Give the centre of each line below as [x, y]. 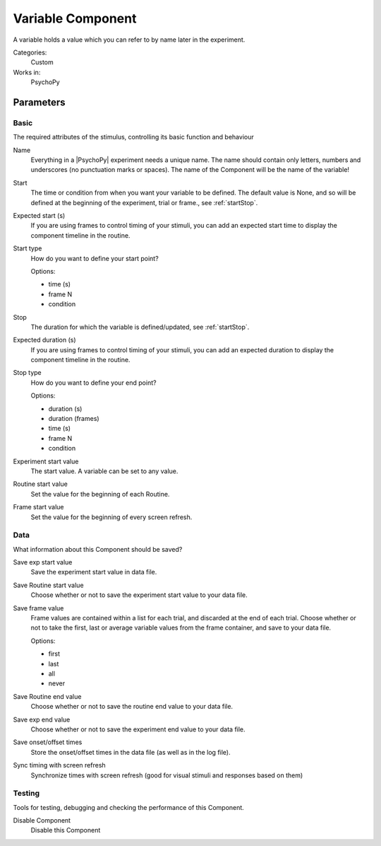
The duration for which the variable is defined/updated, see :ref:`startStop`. [140, 327]
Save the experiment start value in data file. [94, 572]
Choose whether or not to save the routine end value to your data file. [132, 707]
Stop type [27, 373]
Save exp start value [43, 562]
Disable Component [42, 821]
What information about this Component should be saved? [98, 549]
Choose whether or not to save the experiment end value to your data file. [138, 729]
